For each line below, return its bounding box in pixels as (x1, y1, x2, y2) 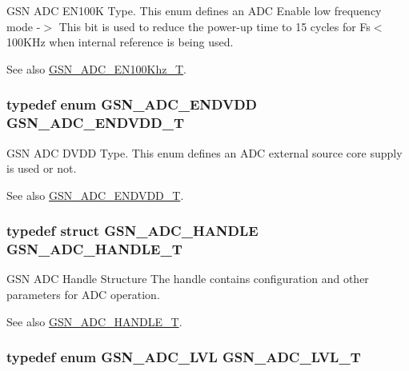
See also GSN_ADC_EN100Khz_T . (6, 60, 186, 77)
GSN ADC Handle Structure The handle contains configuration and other (6, 270, 369, 287)
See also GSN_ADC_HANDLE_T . (6, 313, 182, 329)
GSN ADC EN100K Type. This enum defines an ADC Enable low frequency (6, 2, 382, 18)
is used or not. (6, 160, 77, 177)
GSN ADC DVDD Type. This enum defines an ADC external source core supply (6, 144, 403, 161)
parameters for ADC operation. (6, 286, 160, 303)
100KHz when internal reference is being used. (6, 34, 234, 50)
